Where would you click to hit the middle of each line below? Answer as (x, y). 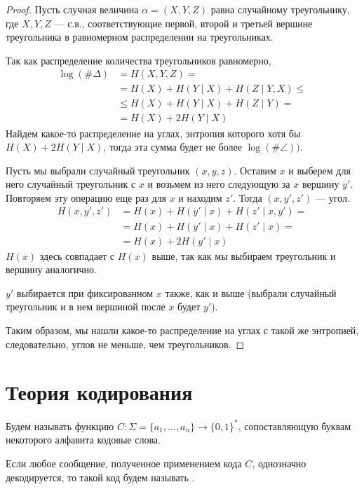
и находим (200, 197)
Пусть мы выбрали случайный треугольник (98, 170)
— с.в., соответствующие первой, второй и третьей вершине (183, 23)
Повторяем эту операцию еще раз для (86, 197)
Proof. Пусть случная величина (72, 9)
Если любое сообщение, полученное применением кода (124, 463)
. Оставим (255, 170)
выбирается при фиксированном (85, 292)
